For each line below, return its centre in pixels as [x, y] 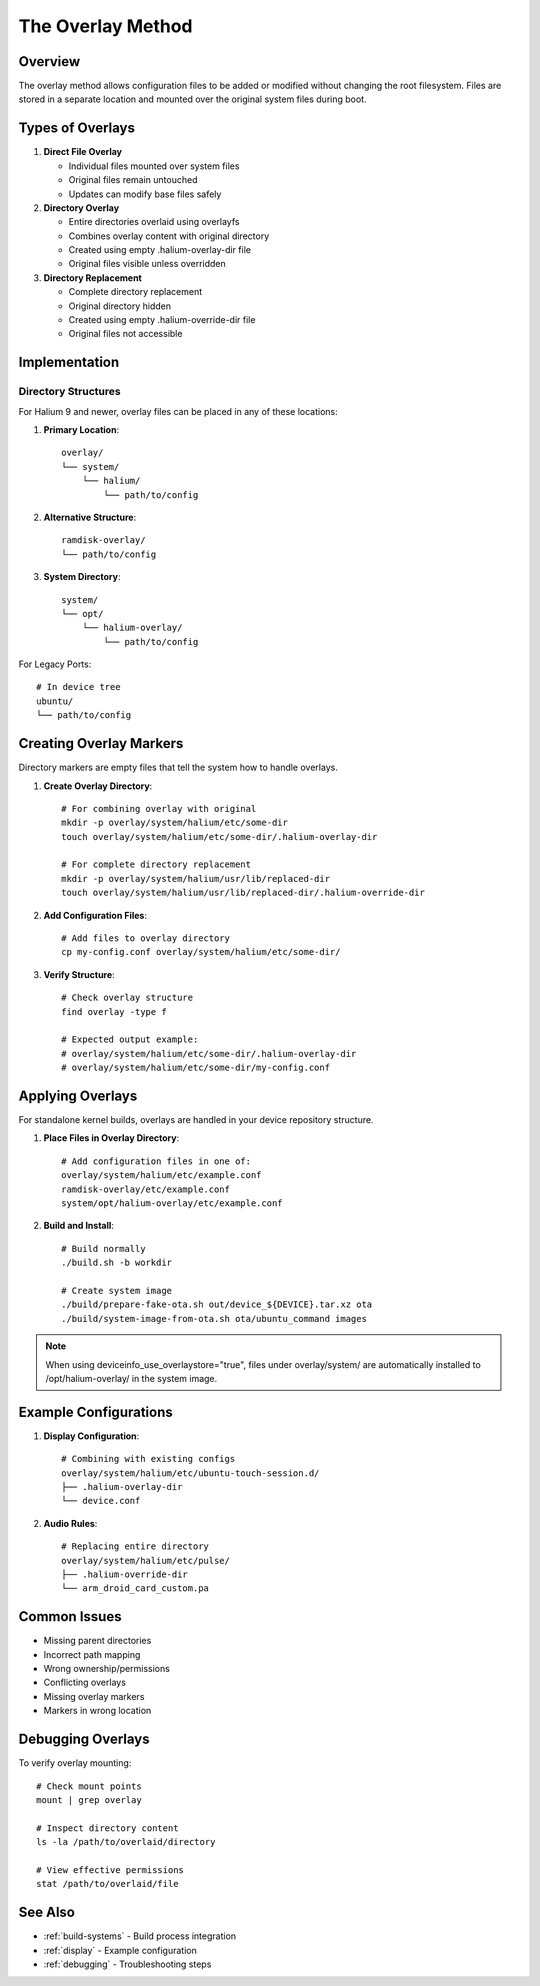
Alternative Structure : [90, 517]
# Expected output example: [130, 1039]
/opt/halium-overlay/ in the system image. [131, 1378]
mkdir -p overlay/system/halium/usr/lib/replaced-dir [195, 878]
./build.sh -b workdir [117, 1263]
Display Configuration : [91, 1436]
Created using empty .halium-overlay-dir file [160, 250]
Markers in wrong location [97, 1711]
